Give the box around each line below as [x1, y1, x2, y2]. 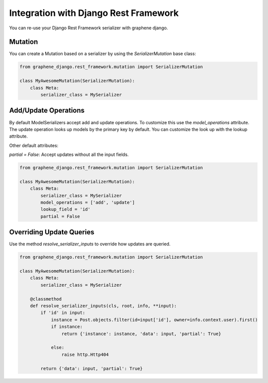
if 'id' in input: [40, 310, 85, 315]
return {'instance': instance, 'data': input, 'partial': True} [61, 331, 221, 336]
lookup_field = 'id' [40, 207, 91, 212]
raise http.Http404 [61, 352, 109, 357]
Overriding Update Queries [9, 228, 94, 236]
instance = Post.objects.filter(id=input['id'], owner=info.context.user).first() [51, 317, 258, 322]
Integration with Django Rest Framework [9, 7, 179, 18]
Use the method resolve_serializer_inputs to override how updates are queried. [9, 241, 171, 247]
